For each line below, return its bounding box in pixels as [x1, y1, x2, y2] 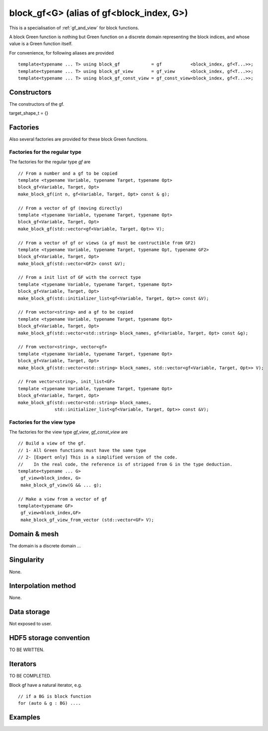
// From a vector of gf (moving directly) [18, 205, 123, 211]
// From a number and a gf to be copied [18, 170, 118, 176]
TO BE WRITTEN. [9, 647, 45, 653]
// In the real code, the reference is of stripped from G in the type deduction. [18, 462, 233, 467]
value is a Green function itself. [9, 41, 73, 47]
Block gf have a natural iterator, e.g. [9, 682, 82, 688]
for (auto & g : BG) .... [18, 700, 81, 706]
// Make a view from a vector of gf [18, 496, 107, 502]
